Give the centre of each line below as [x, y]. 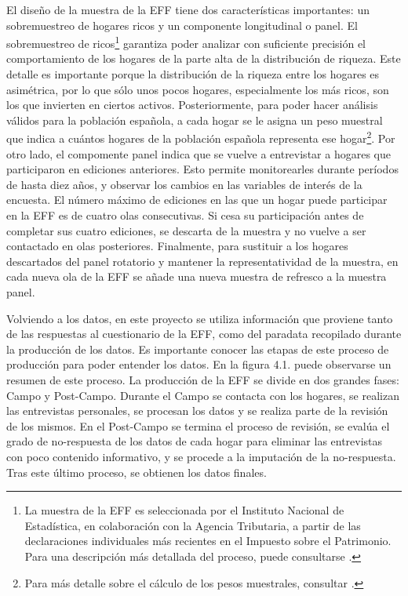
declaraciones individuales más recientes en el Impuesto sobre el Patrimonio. [208, 541]
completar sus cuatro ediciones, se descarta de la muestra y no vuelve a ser [186, 230]
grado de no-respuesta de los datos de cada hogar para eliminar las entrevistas [195, 441]
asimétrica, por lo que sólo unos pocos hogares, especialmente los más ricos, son [198, 89]
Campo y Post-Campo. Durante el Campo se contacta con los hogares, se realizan [203, 395]
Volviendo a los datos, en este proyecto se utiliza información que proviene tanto [200, 318]
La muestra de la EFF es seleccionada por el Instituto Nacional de [184, 510]
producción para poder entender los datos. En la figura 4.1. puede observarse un [199, 364]
